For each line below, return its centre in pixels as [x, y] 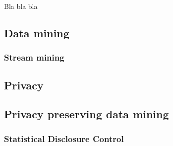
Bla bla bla [21, 6]
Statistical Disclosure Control [64, 138]
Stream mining [34, 57]
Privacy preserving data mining [86, 114]
